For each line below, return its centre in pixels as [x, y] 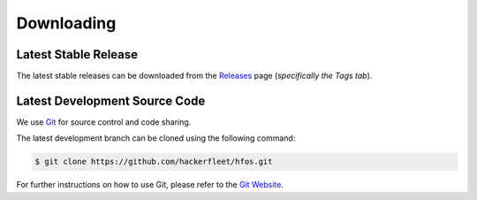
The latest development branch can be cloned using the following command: [156, 138]
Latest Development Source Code [111, 100]
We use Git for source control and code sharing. [104, 122]
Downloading [66, 23]
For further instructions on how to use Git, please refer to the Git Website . [150, 185]
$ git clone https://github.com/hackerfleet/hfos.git [154, 162]
